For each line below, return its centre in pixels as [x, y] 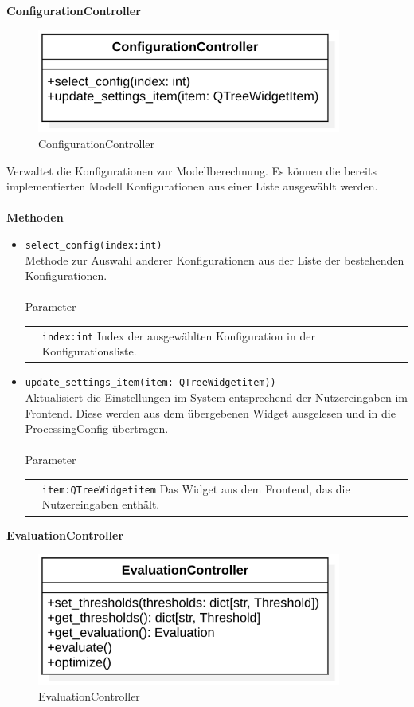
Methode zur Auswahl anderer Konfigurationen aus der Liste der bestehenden [215, 259]
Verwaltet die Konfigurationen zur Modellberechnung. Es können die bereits [191, 170]
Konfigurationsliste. [89, 351]
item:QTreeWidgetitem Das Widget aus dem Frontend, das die [196, 488]
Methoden [35, 217]
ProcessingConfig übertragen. [97, 428]
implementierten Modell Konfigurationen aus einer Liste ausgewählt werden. [192, 186]
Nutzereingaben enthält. [101, 504]
